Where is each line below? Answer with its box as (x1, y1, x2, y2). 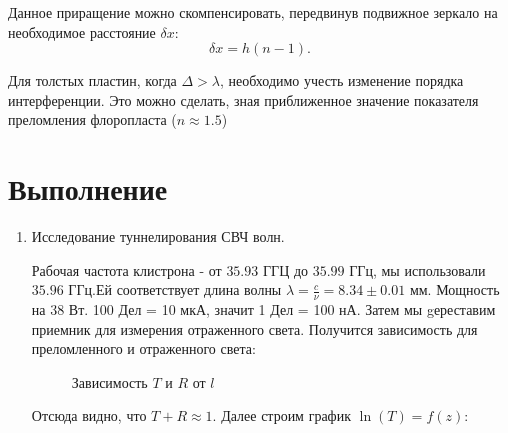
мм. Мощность (409, 279, 500, 300)
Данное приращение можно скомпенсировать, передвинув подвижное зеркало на (8, 2, 498, 22)
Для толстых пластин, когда (8, 70, 177, 91)
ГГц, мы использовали (349, 259, 486, 280)
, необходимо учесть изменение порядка (219, 70, 464, 91)
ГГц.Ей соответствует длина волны (68, 279, 282, 300)
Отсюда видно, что (31, 405, 147, 426)
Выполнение (8, 168, 168, 209)
